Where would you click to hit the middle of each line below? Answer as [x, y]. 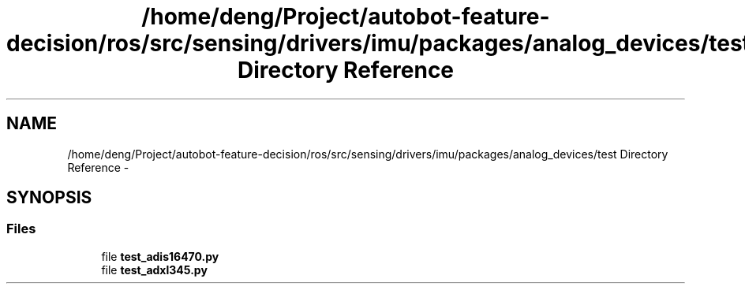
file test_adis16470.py [160, 256]
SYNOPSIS [49, 198]
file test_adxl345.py [154, 270]
